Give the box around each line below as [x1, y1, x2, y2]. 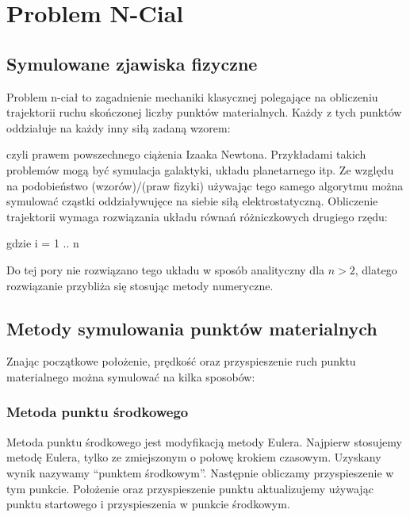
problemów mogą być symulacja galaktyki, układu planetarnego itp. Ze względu [6, 161, 394, 178]
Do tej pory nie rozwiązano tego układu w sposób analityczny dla [6, 261, 325, 278]
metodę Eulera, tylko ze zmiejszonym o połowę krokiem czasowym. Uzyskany [6, 449, 381, 465]
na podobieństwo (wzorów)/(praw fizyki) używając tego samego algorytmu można [6, 177, 404, 193]
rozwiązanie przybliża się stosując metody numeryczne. [6, 277, 274, 293]
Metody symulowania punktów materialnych [6, 316, 377, 340]
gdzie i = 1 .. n [6, 235, 79, 251]
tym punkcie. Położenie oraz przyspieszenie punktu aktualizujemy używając [6, 480, 374, 496]
